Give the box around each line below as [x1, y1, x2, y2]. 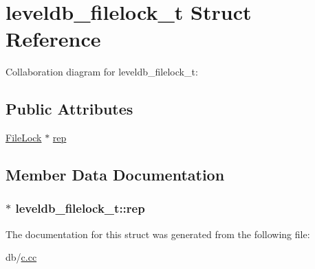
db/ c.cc [6, 250, 37, 264]
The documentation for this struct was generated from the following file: [6, 226, 310, 241]
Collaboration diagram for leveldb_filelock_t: [6, 65, 198, 79]
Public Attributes [6, 98, 133, 119]
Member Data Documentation [6, 164, 225, 185]
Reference [6, 25, 101, 53]
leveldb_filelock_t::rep [15, 200, 145, 217]
